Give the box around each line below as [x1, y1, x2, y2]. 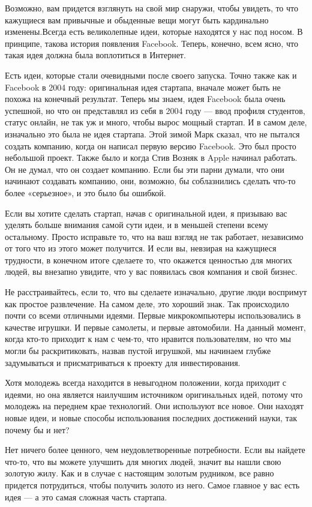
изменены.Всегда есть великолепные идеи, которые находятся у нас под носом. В [5, 25, 303, 38]
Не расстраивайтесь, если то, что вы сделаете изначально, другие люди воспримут [5, 286, 307, 298]
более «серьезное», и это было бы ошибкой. [5, 186, 166, 199]
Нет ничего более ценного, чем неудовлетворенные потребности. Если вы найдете [5, 443, 305, 456]
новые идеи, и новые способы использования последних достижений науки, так [5, 412, 297, 424]
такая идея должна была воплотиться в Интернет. [5, 49, 186, 61]
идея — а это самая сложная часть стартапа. [5, 490, 167, 503]
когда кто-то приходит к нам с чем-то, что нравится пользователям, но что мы [5, 332, 291, 345]
